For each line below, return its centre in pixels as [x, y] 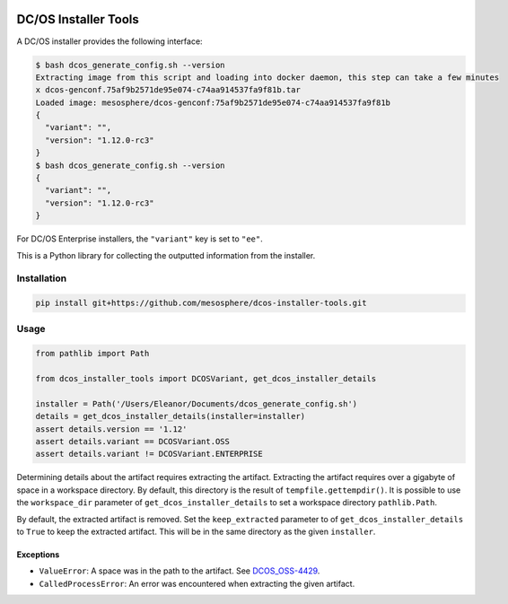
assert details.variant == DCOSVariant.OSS [133, 441]
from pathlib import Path [92, 354]
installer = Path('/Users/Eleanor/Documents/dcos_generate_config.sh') [197, 403]
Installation [42, 278]
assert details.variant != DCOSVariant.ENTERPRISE [149, 454]
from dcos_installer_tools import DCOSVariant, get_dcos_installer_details [206, 379]
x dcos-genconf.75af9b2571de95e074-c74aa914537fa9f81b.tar [168, 90]
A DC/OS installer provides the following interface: [109, 41]
